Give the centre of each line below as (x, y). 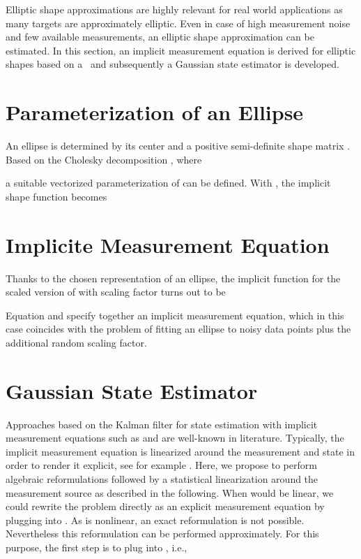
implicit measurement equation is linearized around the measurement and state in (180, 451)
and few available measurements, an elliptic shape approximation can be (160, 37)
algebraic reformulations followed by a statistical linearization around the (162, 479)
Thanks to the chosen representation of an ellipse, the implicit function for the (173, 278)
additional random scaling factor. (76, 342)
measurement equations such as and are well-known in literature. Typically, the (175, 438)
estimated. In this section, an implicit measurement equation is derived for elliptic (181, 50)
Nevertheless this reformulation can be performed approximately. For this (162, 533)
